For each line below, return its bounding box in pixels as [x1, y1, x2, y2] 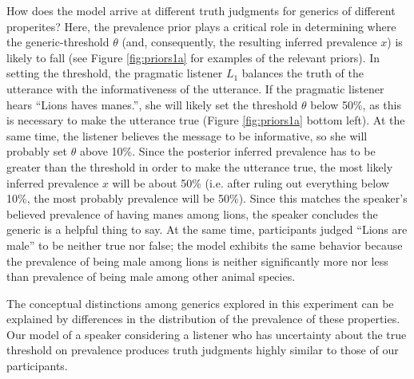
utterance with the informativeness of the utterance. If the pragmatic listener [6, 80, 384, 97]
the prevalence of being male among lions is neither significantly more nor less [6, 252, 388, 269]
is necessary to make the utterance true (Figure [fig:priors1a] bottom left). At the [6, 112, 405, 128]
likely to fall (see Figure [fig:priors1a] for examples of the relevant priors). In [6, 49, 380, 65]
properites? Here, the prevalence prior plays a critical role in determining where [6, 18, 396, 34]
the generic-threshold [6, 34, 109, 50]
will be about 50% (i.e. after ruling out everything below [112, 174, 389, 191]
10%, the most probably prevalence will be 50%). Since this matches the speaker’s [6, 190, 408, 207]
